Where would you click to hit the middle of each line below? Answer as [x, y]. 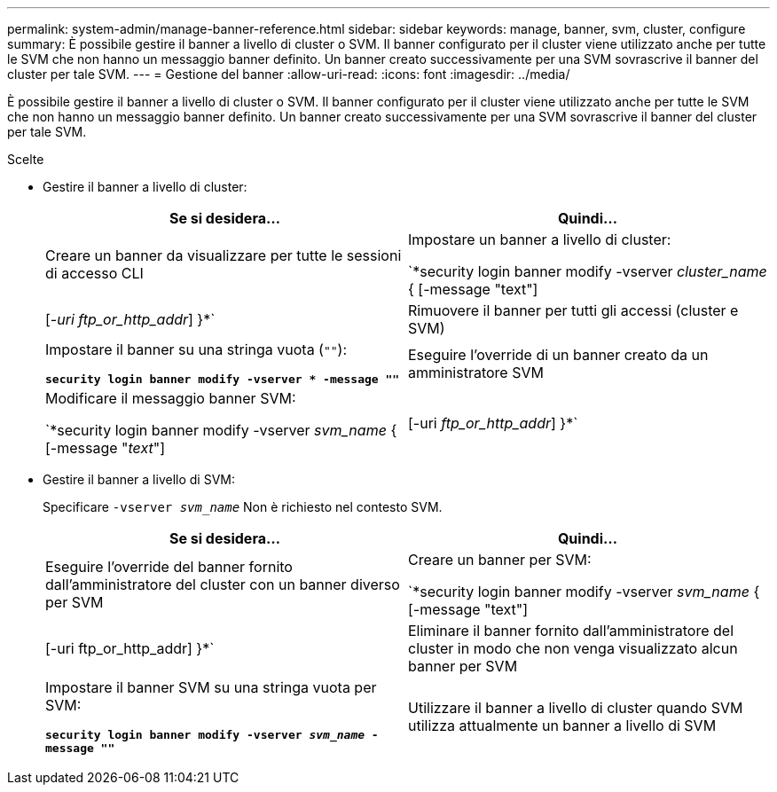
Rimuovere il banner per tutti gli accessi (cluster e [573, 310]
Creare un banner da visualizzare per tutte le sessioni [224, 255]
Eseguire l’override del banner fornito [169, 567]
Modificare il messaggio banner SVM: [171, 398]
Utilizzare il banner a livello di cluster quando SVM [576, 708]
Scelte [26, 159]
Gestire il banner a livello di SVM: [139, 479]
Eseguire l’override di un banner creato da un [558, 354]
